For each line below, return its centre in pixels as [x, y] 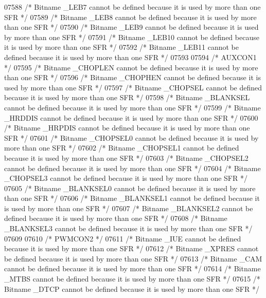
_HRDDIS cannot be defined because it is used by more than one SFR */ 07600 [131, 117]
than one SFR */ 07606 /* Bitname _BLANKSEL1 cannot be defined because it [132, 198]
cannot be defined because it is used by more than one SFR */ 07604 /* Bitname [132, 168]
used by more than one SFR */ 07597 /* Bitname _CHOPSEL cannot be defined [133, 87]
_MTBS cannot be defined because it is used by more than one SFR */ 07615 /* [132, 279]
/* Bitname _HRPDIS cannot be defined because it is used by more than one [127, 128]
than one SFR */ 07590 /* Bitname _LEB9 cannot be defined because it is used [131, 27]
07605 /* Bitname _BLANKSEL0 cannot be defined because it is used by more [130, 188]
